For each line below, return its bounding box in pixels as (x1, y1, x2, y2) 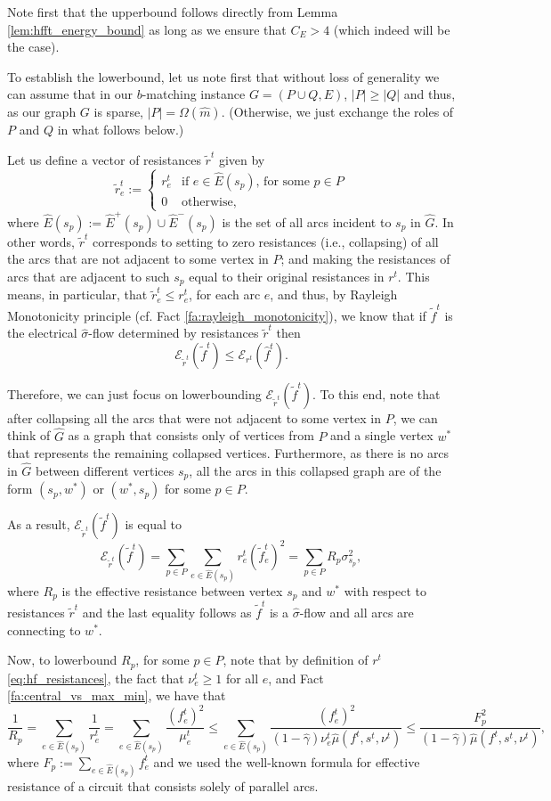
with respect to (344, 581, 426, 600)
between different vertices (36, 462, 174, 480)
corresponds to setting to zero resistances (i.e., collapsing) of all (92, 232, 439, 250)
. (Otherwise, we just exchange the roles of (221, 102, 454, 120)
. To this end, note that (312, 384, 441, 403)
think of (7, 426, 51, 445)
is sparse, (93, 102, 144, 120)
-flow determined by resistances (88, 323, 259, 342)
